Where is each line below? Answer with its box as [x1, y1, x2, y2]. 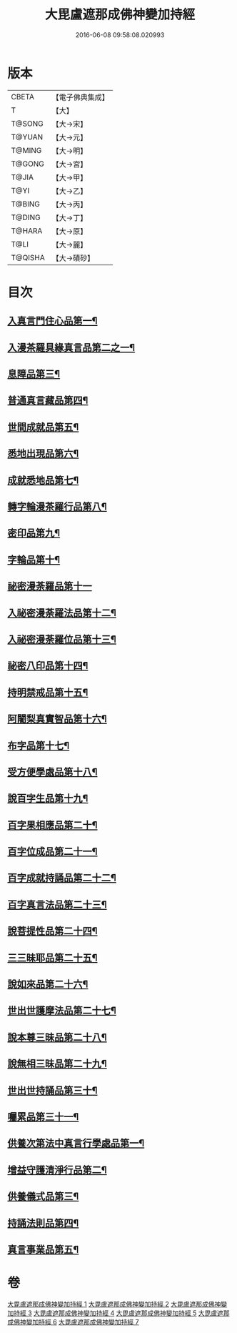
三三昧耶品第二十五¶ [7, 951, 98, 963]
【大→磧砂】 [51, 253, 95, 263]
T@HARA [11, 226, 43, 236]
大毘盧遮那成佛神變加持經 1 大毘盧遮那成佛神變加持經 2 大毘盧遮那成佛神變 [7, 1299, 227, 1308]
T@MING [11, 145, 42, 155]
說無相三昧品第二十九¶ [7, 1058, 107, 1070]
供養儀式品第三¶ [7, 1191, 79, 1203]
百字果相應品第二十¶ [7, 819, 98, 831]
